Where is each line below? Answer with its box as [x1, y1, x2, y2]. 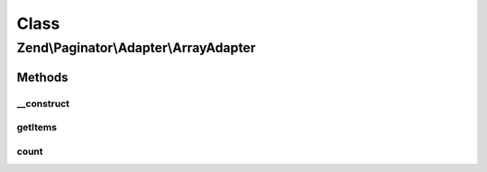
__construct [16, 97, 70, 110]
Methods [16, 69, 69, 85]
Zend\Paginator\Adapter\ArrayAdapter [16, 40, 256, 56]
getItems [16, 122, 58, 134]
